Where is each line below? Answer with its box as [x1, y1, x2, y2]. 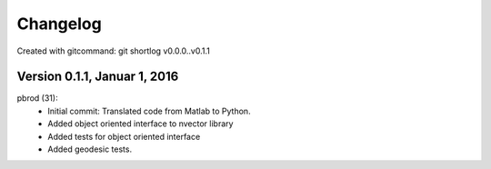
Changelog [16, 14, 102, 34]
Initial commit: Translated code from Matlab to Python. [47, 105, 251, 116]
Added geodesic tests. [47, 144, 132, 154]
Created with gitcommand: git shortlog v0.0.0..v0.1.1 [16, 45, 211, 56]
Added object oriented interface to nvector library [47, 118, 234, 129]
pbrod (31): [16, 93, 58, 104]
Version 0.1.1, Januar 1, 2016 [16, 69, 179, 84]
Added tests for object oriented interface [47, 131, 201, 142]
